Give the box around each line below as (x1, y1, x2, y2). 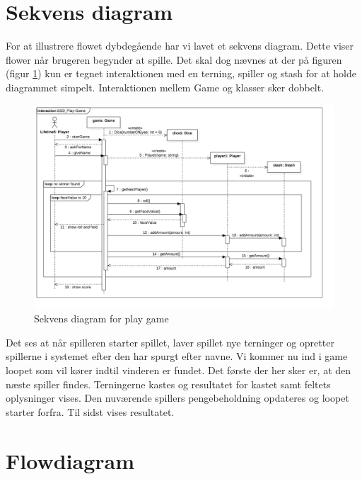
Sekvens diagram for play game (34, 311, 169, 326)
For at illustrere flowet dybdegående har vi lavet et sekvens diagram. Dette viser (6, 38, 354, 53)
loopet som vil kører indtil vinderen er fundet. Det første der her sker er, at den (6, 363, 351, 378)
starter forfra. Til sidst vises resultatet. (6, 404, 175, 419)
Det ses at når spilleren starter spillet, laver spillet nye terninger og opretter (6, 334, 334, 349)
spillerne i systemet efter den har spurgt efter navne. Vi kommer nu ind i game (6, 349, 348, 364)
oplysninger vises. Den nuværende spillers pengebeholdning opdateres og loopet (6, 390, 349, 405)
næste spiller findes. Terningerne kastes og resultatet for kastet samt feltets (6, 376, 331, 391)
